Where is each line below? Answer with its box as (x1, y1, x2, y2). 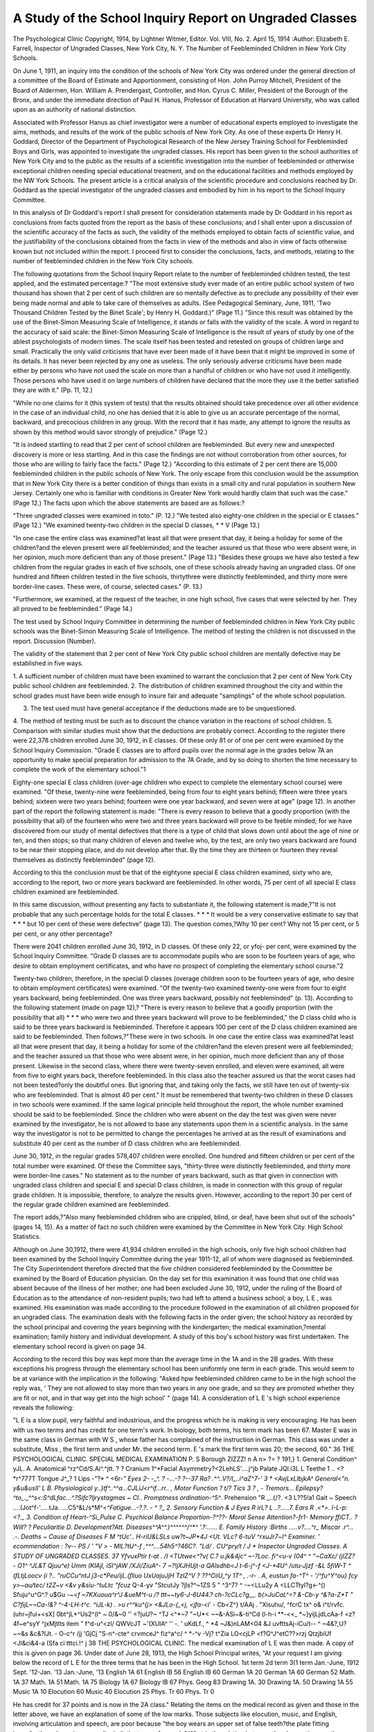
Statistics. (12, 1232, 42, 1241)
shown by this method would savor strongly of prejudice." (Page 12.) (12, 427, 208, 436)
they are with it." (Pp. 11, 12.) (12, 386, 93, 394)
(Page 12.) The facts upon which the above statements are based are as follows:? (12, 499, 245, 507)
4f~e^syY (12, 1620, 41, 1628)
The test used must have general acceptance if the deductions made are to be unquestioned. (30, 704, 297, 712)
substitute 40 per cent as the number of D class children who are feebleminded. (12, 1139, 242, 1147)
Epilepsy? (295, 1484, 323, 1492)
